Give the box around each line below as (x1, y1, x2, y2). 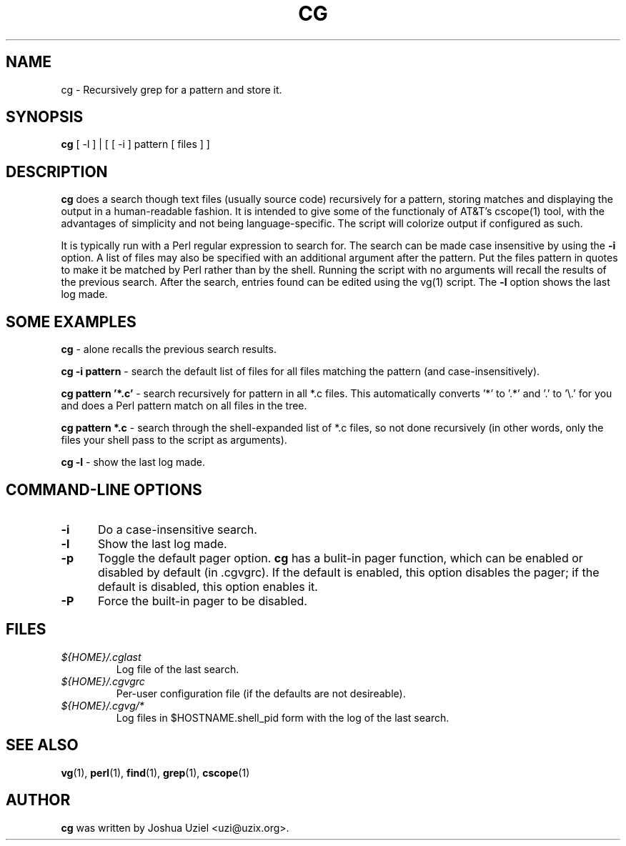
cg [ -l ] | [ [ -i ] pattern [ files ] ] (61, 138, 210, 151)
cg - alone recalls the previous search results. (61, 343, 277, 356)
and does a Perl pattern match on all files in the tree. (61, 399, 307, 412)
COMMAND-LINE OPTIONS (6, 480, 202, 499)
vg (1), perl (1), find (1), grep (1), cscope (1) (61, 766, 250, 779)
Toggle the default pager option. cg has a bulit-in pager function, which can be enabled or (97, 550, 583, 565)
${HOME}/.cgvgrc (61, 675, 145, 687)
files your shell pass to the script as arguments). (61, 434, 287, 447)
